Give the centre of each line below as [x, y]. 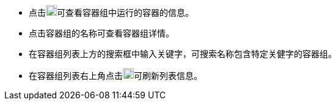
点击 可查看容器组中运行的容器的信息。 [111, 12]
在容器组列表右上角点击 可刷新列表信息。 [115, 76]
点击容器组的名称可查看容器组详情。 [101, 33]
